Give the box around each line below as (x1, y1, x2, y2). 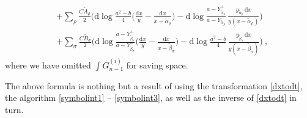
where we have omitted (5, 58, 91, 71)
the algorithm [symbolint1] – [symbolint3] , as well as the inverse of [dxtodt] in (5, 91, 297, 104)
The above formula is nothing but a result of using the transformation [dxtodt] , (5, 79, 303, 92)
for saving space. (126, 58, 188, 71)
